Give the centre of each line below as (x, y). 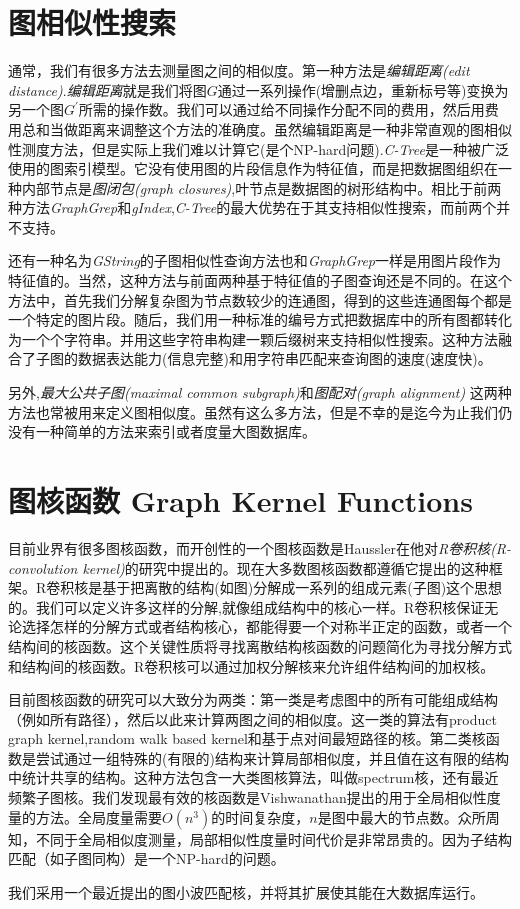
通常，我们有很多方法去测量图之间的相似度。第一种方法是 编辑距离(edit (239, 70)
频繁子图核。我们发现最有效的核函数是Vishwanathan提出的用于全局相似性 (247, 797)
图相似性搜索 (92, 22)
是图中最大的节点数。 (387, 816)
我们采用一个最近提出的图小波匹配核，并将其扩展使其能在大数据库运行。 (246, 891)
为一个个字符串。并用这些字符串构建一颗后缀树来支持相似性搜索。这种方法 (253, 338)
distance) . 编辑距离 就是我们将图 (107, 89)
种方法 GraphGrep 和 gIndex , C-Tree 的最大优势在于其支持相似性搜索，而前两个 (252, 207)
